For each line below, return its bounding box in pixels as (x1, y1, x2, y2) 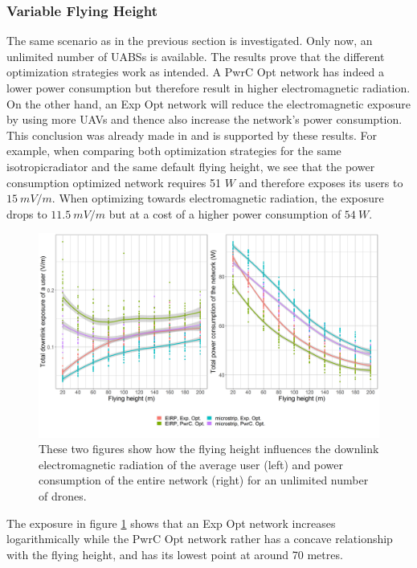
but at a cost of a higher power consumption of (108, 205, 341, 222)
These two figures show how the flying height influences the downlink (39, 440, 379, 457)
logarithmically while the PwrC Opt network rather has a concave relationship (6, 530, 393, 547)
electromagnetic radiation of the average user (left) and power (39, 456, 344, 472)
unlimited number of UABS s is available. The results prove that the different (6, 47, 385, 64)
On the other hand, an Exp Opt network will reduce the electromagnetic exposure (6, 95, 411, 112)
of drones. (39, 487, 87, 504)
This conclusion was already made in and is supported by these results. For (6, 126, 378, 143)
